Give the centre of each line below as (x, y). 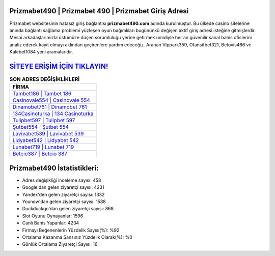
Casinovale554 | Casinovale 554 (51, 100)
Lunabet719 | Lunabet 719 (43, 147)
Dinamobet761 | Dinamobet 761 (50, 107)
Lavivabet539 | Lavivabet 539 (48, 134)
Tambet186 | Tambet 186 (42, 94)
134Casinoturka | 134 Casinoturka (53, 113)
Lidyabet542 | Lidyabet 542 (46, 140)
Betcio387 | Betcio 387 (40, 154)
